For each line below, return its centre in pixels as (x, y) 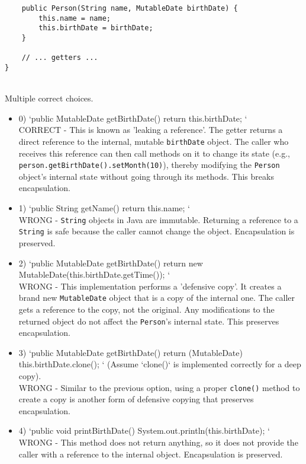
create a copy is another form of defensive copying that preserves (136, 399)
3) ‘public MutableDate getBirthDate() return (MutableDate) (131, 352)
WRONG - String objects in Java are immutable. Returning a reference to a (158, 219)
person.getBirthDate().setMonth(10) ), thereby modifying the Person (149, 165)
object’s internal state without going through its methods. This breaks (146, 176)
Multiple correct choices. (49, 98)
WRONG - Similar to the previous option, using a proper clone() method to (159, 387)
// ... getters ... (60, 58)
